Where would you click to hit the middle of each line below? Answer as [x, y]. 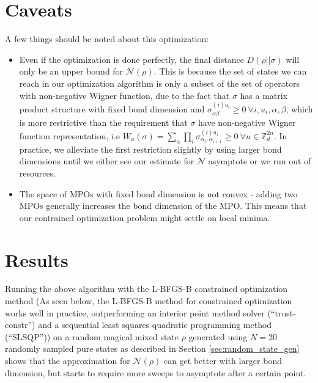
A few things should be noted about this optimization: [107, 39]
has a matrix [264, 95]
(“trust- [282, 312]
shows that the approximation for [68, 361]
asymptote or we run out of [260, 161]
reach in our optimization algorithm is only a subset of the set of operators [160, 83]
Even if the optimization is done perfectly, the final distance [131, 59]
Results [37, 259]
